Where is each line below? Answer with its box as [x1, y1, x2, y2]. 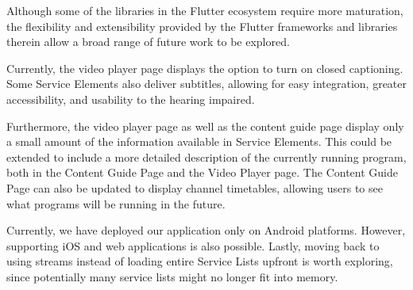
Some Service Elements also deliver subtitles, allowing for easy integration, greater [6, 75, 407, 92]
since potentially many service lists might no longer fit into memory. [6, 268, 338, 284]
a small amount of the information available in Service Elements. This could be [6, 133, 392, 150]
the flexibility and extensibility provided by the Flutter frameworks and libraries [6, 17, 398, 34]
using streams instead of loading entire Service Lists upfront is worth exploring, [6, 253, 393, 269]
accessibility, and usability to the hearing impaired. [6, 90, 255, 107]
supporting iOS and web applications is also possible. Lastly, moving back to [6, 237, 380, 254]
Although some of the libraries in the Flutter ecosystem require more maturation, [6, 2, 403, 18]
